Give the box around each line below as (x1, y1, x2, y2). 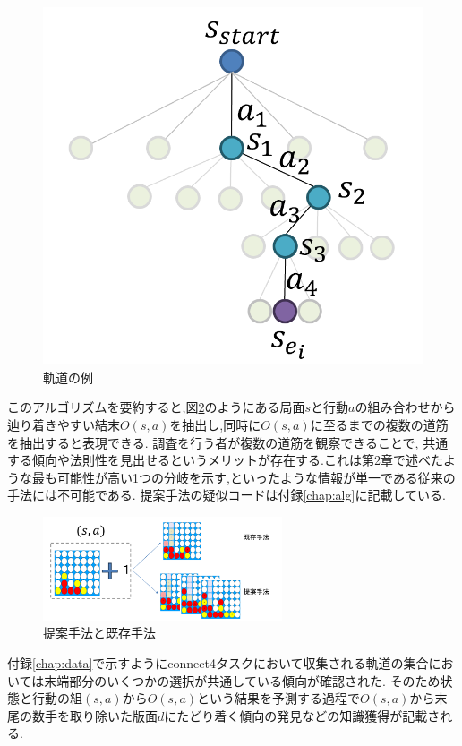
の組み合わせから (355, 398, 456, 416)
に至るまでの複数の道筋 (310, 416, 449, 433)
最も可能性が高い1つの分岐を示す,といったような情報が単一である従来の (31, 467, 456, 486)
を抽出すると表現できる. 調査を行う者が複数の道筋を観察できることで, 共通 (7, 433, 449, 451)
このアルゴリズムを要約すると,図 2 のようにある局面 (7, 398, 305, 416)
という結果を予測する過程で (197, 689, 361, 707)
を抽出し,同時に (169, 416, 261, 433)
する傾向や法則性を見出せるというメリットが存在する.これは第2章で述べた (7, 450, 443, 469)
